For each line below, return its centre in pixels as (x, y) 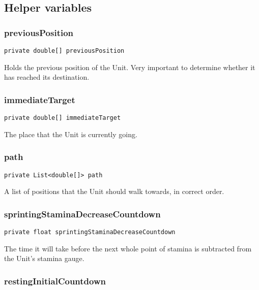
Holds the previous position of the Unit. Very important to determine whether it (130, 67)
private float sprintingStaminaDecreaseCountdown (90, 232)
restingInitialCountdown (55, 281)
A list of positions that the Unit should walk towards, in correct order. (114, 191)
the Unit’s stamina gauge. (44, 258)
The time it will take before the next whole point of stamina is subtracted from (128, 248)
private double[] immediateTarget (63, 118)
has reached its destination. (47, 77)
